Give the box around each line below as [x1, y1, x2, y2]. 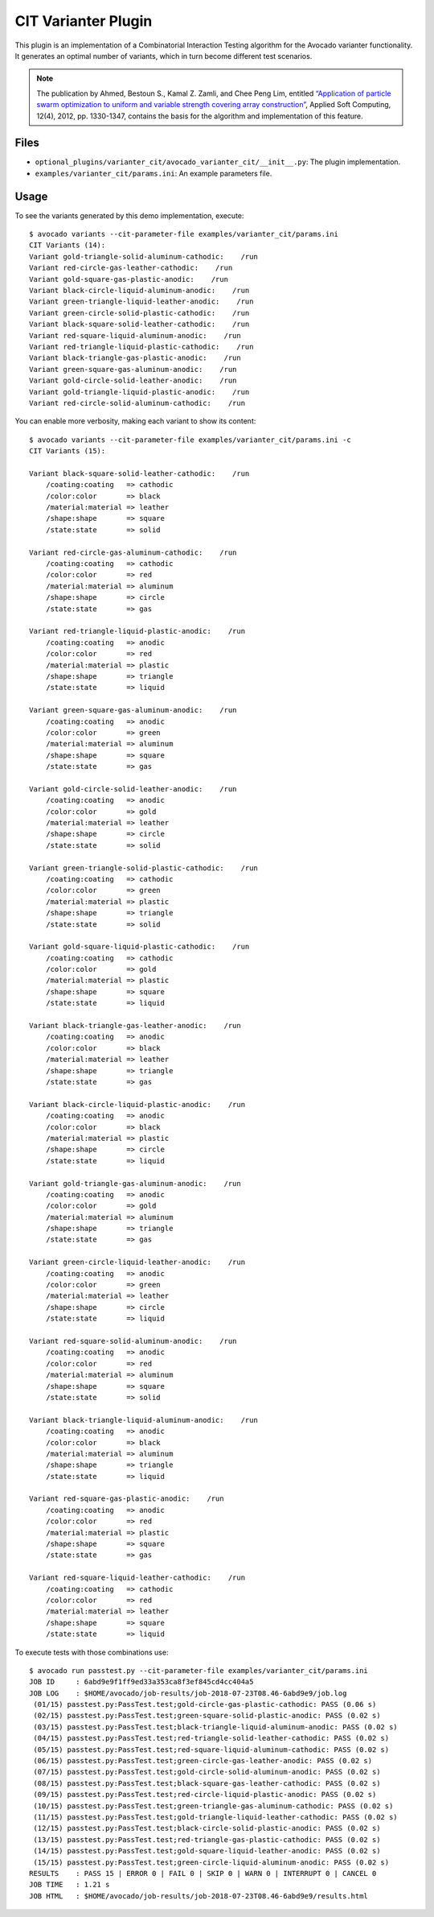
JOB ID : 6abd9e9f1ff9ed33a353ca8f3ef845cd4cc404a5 [29, 1677, 254, 1687]
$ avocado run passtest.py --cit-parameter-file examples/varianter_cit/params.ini [29, 1666, 369, 1675]
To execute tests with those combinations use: [14, 1647, 169, 1657]
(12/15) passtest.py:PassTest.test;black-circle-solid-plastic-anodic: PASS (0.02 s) [33, 1824, 381, 1833]
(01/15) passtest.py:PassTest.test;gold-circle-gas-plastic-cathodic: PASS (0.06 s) [33, 1700, 377, 1709]
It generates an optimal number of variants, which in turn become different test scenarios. [14, 51, 313, 60]
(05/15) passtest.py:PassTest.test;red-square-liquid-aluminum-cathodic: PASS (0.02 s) [33, 1745, 390, 1754]
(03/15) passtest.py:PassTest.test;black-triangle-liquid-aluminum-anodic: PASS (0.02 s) [33, 1722, 398, 1731]
